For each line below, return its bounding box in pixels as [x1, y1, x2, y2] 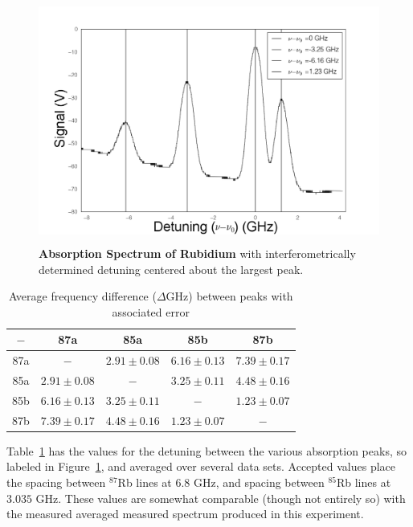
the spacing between [6, 473, 106, 490]
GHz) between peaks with [166, 288, 293, 304]
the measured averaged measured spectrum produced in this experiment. [6, 505, 364, 522]
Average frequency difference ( [8, 288, 157, 304]
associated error [112, 303, 190, 320]
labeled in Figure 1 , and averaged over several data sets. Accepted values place [6, 458, 395, 475]
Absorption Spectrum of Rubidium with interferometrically [39, 244, 356, 261]
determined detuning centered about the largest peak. [39, 260, 304, 277]
